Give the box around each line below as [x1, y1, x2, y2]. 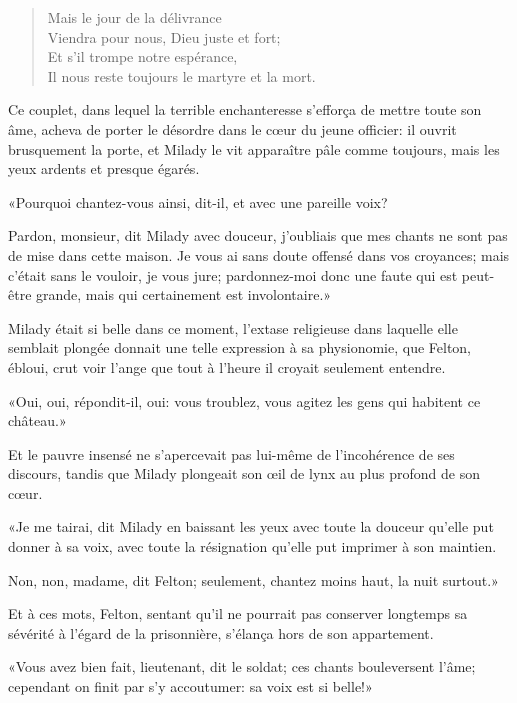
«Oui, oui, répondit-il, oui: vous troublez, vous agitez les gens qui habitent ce [8, 390, 481, 411]
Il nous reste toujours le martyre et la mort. [47, 65, 316, 86]
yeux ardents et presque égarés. [8, 158, 200, 179]
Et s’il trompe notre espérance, [47, 46, 238, 67]
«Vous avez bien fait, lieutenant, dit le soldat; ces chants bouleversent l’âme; [8, 656, 476, 677]
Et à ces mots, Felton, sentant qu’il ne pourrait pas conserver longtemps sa [8, 603, 468, 624]
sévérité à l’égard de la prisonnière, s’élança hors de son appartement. [8, 622, 434, 643]
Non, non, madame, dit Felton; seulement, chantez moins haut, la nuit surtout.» [8, 569, 499, 590]
